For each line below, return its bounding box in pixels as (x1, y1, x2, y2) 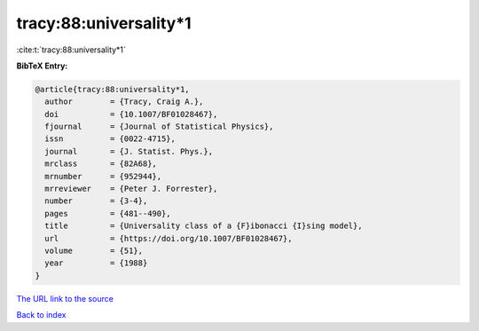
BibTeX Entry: (16, 60, 68, 71)
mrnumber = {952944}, (44, 171, 162, 181)
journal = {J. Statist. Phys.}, (44, 146, 213, 156)
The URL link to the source (16, 293, 114, 303)
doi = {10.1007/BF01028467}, (44, 109, 218, 119)
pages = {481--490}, (44, 209, 172, 218)
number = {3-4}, (44, 196, 148, 206)
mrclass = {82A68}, (44, 159, 157, 169)
